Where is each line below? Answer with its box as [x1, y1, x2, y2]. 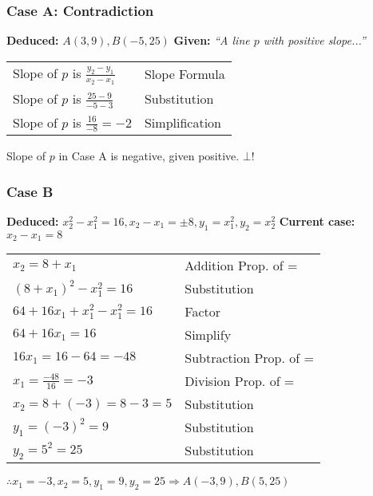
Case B [6, 181, 54, 201]
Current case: [279, 212, 355, 229]
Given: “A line [173, 32, 250, 49]
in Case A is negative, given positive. [58, 148, 240, 164]
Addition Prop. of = [185, 256, 298, 275]
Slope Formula [144, 65, 225, 84]
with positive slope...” [263, 32, 366, 49]
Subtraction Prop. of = [185, 348, 314, 368]
